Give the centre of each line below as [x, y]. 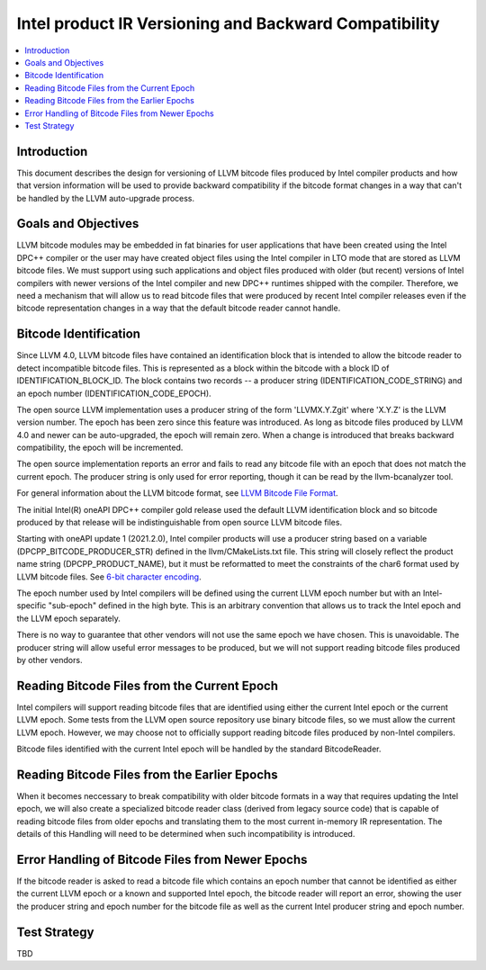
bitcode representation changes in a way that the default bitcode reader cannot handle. [179, 308]
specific [31, 606]
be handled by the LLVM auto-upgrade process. [106, 198]
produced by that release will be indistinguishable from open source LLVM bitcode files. [179, 523]
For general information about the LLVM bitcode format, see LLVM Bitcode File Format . [177, 493]
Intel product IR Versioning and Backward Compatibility [228, 23]
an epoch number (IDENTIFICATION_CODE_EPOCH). [114, 393]
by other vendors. [49, 660]
